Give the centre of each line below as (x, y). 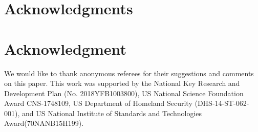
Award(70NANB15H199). (44, 123)
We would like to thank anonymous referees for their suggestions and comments (129, 73)
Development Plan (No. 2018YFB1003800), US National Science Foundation (124, 93)
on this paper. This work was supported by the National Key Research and (122, 83)
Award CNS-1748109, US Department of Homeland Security (98, 103)
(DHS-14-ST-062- (222, 103)
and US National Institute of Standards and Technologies (112, 113)
